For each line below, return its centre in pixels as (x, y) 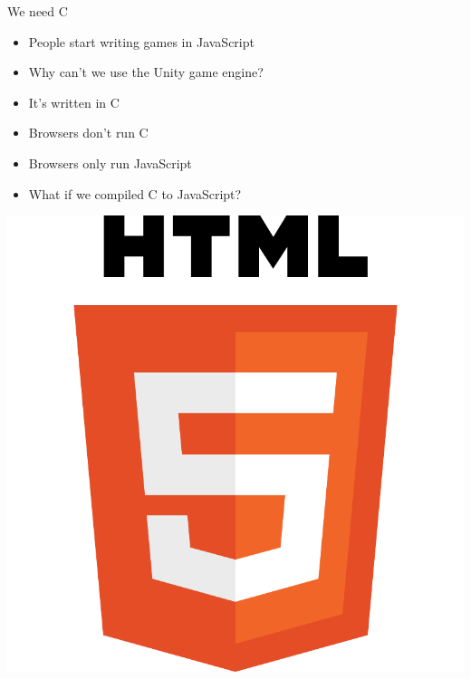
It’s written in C (74, 102)
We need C (38, 11)
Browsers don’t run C (88, 133)
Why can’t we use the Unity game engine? (146, 72)
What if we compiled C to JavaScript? (135, 193)
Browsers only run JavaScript (110, 163)
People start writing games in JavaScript (141, 41)
